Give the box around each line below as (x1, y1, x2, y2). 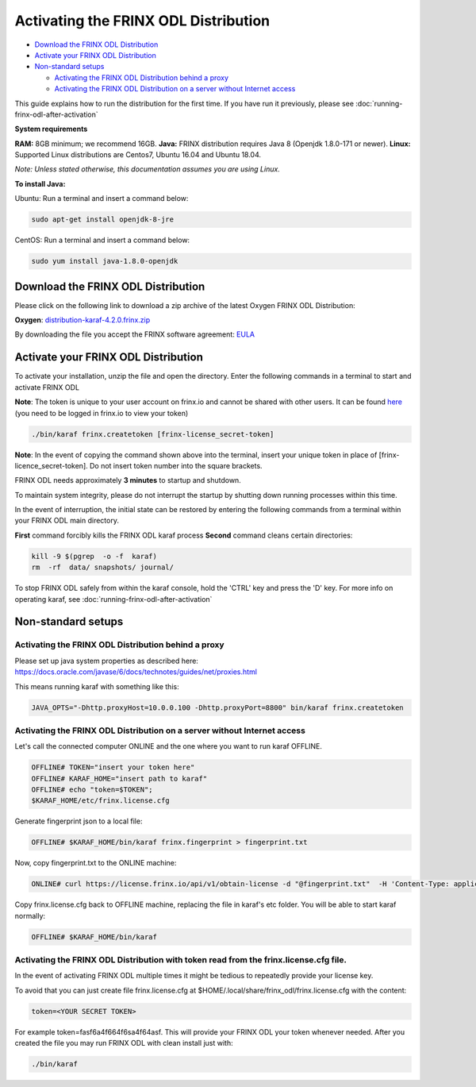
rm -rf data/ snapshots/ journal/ (31, 563, 175, 572)
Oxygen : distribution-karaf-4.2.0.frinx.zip (14, 315, 151, 325)
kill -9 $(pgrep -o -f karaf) (31, 552, 158, 561)
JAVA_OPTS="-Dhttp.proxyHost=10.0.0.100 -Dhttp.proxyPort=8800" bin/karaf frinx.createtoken (31, 703, 404, 712)
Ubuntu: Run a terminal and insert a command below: (14, 194, 189, 203)
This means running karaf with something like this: (14, 681, 179, 691)
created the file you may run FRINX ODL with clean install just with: (14, 1039, 233, 1048)
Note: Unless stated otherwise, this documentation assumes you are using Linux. (14, 164, 281, 174)
